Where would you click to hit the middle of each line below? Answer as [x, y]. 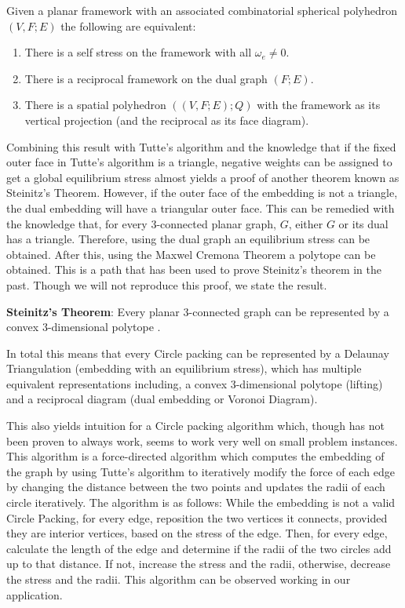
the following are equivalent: [128, 25]
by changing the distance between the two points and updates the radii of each [196, 487]
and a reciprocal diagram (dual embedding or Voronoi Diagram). [162, 399]
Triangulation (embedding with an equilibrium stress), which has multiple [184, 368]
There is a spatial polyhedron [95, 105]
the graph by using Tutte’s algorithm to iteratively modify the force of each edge [201, 471]
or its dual [363, 223]
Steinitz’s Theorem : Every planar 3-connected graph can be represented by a [198, 311]
